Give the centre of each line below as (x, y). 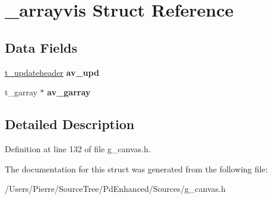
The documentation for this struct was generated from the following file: (136, 168)
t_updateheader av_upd (52, 72)
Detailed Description (70, 124)
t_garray (21, 92)
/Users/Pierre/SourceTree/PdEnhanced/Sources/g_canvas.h (115, 189)
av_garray (69, 92)
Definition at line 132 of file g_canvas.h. (78, 148)
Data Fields (41, 47)
